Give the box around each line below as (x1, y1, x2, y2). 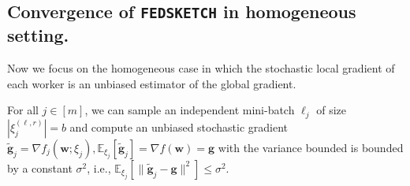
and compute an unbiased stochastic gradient (69, 118, 288, 135)
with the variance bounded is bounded (218, 139, 404, 155)
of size (316, 102, 347, 118)
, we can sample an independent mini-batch (84, 102, 295, 118)
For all (7, 102, 39, 118)
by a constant (7, 159, 73, 176)
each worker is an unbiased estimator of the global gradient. (7, 75, 296, 91)
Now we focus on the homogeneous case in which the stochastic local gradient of (7, 60, 395, 76)
